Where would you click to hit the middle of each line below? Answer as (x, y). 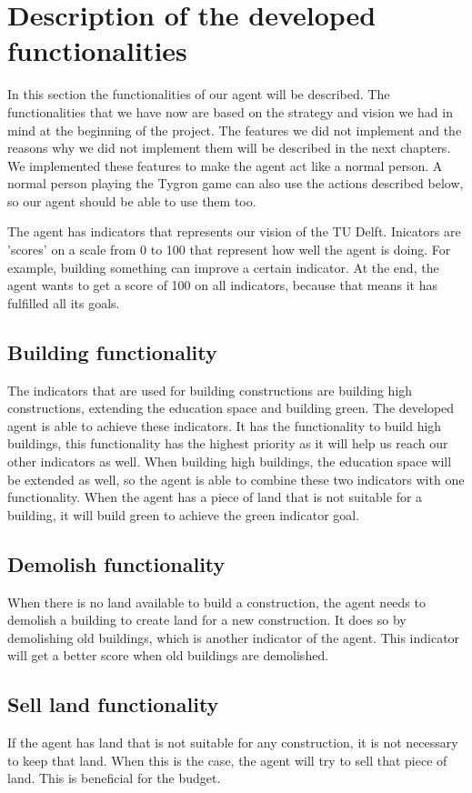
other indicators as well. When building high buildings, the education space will (230, 462)
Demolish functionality (116, 563)
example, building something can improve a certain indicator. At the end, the (223, 267)
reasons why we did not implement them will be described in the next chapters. (229, 148)
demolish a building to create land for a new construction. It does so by (207, 620)
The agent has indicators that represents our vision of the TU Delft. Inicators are (234, 231)
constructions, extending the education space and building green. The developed (231, 408)
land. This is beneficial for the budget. (114, 778)
